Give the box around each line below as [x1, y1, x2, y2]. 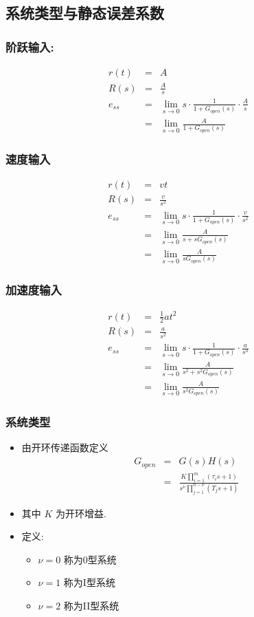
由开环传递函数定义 [21, 440, 108, 455]
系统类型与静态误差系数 [5, 2, 164, 23]
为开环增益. [56, 506, 106, 520]
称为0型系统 [63, 552, 117, 566]
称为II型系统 [63, 598, 119, 612]
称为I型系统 [63, 575, 115, 589]
